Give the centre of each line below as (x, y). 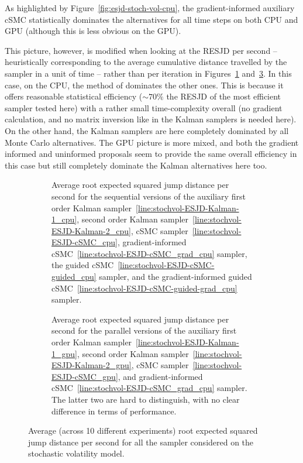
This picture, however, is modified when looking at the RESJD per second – (141, 50)
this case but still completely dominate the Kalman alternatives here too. (136, 165)
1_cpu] (64, 219)
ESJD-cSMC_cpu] (85, 242)
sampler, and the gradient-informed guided (175, 277)
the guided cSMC (83, 265)
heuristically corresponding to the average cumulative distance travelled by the (146, 62)
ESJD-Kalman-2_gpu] (92, 365)
